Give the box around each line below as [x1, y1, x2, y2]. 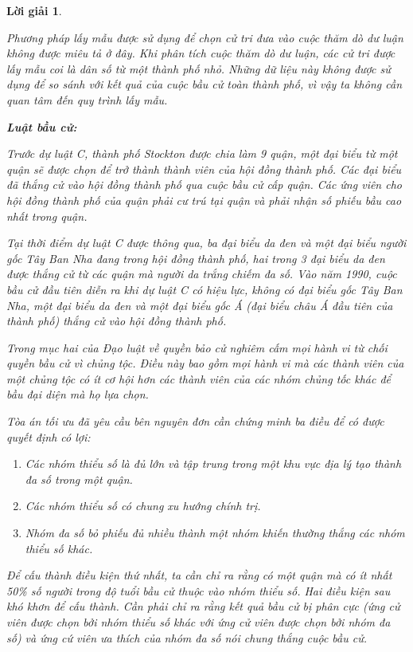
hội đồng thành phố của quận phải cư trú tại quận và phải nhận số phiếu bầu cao [6, 191, 402, 208]
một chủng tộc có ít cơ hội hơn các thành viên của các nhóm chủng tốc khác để [6, 370, 392, 387]
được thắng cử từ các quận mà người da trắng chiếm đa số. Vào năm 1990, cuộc [6, 265, 397, 282]
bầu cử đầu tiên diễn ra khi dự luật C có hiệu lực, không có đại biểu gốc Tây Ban [6, 281, 403, 297]
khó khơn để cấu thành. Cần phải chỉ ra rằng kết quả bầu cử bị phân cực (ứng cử [6, 598, 400, 615]
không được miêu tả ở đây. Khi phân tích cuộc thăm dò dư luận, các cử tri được [6, 45, 395, 61]
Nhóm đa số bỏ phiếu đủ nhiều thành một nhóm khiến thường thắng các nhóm [25, 524, 405, 541]
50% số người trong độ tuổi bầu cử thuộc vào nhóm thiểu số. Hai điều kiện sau [6, 582, 391, 599]
